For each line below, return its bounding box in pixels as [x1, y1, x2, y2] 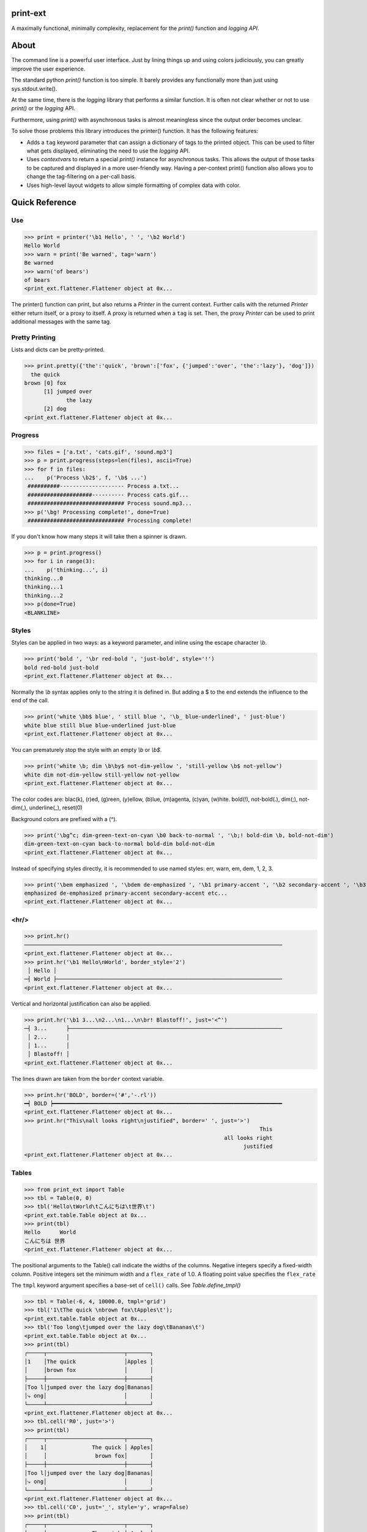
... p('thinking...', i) [24, 566, 108, 573]
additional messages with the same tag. [11, 318, 111, 325]
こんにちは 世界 [24, 1237, 65, 1244]
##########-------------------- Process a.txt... [28, 483, 180, 490]
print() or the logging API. [11, 105, 76, 112]
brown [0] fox [24, 380, 67, 387]
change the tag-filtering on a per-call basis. [26, 173, 136, 180]
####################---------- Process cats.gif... [28, 491, 189, 498]
